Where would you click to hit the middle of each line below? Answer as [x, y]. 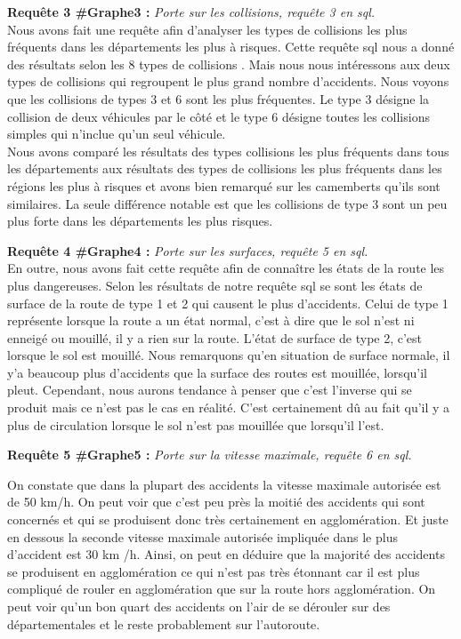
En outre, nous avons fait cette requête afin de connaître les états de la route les [226, 268]
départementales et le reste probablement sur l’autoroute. [164, 623]
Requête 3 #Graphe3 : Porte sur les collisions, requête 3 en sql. [191, 12]
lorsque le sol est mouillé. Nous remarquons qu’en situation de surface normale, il [229, 355]
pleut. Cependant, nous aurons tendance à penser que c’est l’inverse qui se [210, 390]
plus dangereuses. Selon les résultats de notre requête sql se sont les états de [215, 285]
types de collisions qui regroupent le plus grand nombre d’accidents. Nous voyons [228, 81]
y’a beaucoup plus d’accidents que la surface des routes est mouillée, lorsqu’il [217, 372]
